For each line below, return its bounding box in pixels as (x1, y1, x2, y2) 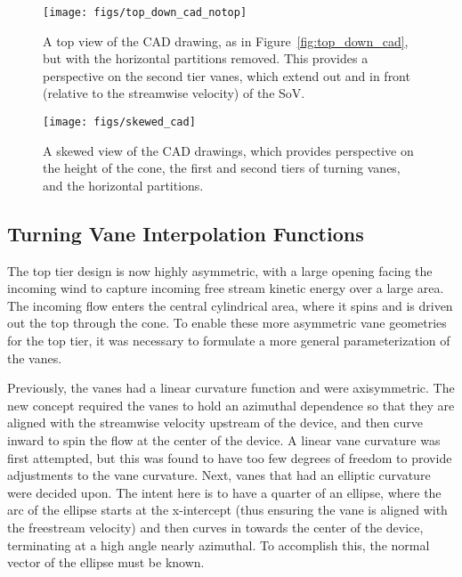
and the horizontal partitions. (43, 175, 204, 194)
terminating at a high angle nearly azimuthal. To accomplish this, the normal (7, 535, 430, 554)
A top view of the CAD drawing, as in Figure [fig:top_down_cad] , (43, 31, 409, 50)
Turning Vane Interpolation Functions (7, 219, 364, 247)
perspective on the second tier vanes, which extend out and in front (43, 66, 410, 85)
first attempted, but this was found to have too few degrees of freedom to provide (7, 448, 452, 467)
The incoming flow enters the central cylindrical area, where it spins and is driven (7, 296, 453, 314)
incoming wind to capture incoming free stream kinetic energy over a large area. (7, 279, 444, 297)
